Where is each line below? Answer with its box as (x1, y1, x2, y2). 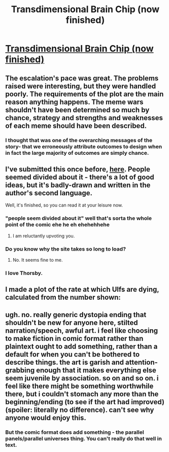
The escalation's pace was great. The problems (5, 74, 159, 82)
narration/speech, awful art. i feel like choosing (5, 326, 158, 335)
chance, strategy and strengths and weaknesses (5, 113, 163, 122)
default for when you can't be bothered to (5, 350, 140, 359)
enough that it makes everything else (36, 366, 156, 374)
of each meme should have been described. (5, 121, 147, 130)
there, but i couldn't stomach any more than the (5, 390, 159, 398)
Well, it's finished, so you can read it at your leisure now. (5, 202, 123, 208)
